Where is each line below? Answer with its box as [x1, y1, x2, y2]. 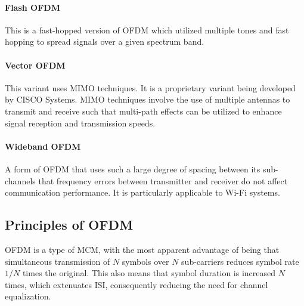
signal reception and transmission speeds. [5, 116, 156, 129]
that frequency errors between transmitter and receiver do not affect [38, 174, 288, 187]
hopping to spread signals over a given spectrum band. [5, 35, 204, 48]
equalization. [5, 290, 51, 302]
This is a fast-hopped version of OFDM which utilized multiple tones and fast [5, 23, 289, 36]
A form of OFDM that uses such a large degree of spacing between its [5, 162, 260, 175]
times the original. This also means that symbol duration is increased [22, 267, 276, 279]
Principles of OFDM [5, 215, 134, 234]
